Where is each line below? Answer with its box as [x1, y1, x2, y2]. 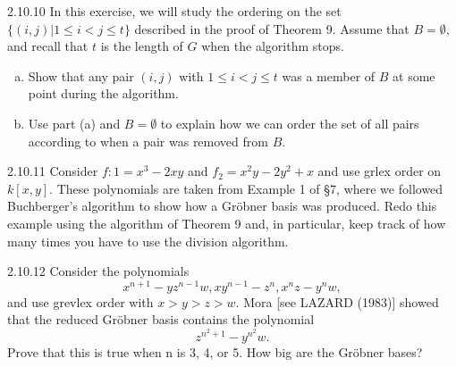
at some [393, 66, 435, 85]
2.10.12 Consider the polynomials [7, 262, 190, 280]
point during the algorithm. [28, 84, 179, 103]
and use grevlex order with [7, 292, 154, 311]
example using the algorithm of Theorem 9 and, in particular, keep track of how [7, 213, 446, 232]
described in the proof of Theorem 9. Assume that [134, 19, 410, 38]
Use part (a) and [28, 113, 121, 132]
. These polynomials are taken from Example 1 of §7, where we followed [49, 179, 443, 197]
